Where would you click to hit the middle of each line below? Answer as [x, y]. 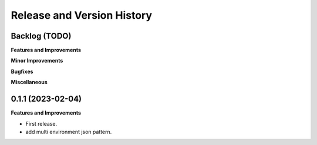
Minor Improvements [37, 61]
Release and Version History [82, 15]
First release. [41, 123]
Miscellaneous [29, 82]
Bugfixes [22, 71]
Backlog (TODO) [41, 36]
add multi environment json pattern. [69, 132]
